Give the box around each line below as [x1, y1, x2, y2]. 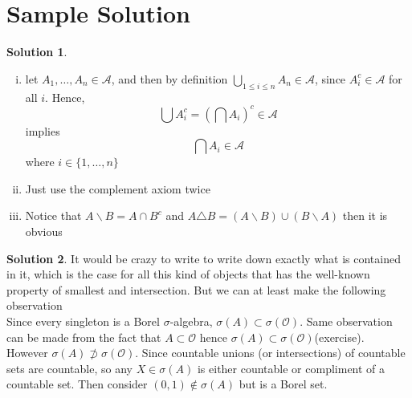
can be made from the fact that [6, 328, 161, 345]
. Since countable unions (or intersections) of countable [135, 344, 406, 361]
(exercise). [314, 328, 365, 345]
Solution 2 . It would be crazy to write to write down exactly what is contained [6, 250, 401, 266]
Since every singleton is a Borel [6, 312, 160, 329]
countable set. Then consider [6, 376, 148, 392]
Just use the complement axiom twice [25, 180, 210, 197]
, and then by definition [111, 70, 228, 87]
